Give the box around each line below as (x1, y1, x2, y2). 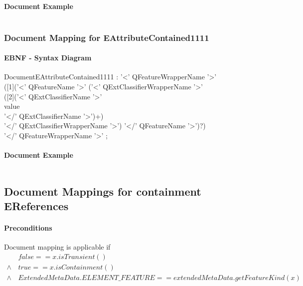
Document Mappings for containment (4, 183, 201, 199)
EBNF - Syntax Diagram (4, 52, 92, 63)
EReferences (4, 198, 69, 214)
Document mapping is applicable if (4, 242, 111, 252)
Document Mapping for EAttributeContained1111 (4, 31, 209, 43)
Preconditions (4, 223, 52, 233)
